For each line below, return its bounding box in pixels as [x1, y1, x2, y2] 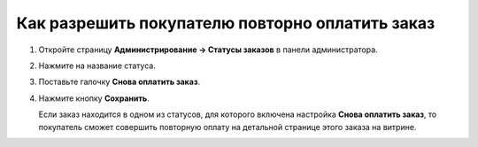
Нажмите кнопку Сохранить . [38, 93, 150, 104]
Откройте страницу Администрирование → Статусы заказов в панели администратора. [38, 44, 378, 55]
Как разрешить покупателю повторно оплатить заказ [16, 13, 436, 33]
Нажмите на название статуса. [38, 60, 157, 71]
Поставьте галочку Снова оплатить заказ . [38, 76, 201, 88]
